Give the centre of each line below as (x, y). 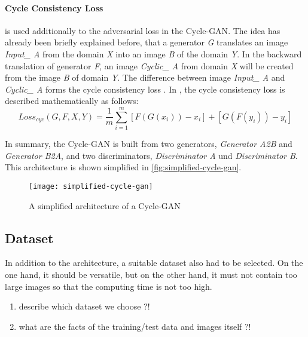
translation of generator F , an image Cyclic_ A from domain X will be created (149, 65)
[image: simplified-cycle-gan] (91, 186)
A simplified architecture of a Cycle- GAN (105, 205)
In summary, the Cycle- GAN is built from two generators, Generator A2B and (149, 144)
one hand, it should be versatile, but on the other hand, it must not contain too (151, 274)
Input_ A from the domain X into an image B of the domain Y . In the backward (153, 53)
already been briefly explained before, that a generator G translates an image (147, 42)
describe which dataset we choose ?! (84, 306)
